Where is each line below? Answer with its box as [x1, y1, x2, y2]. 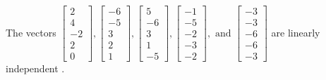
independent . [6, 61, 65, 76]
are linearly [271, 25, 320, 39]
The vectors [6, 25, 56, 39]
